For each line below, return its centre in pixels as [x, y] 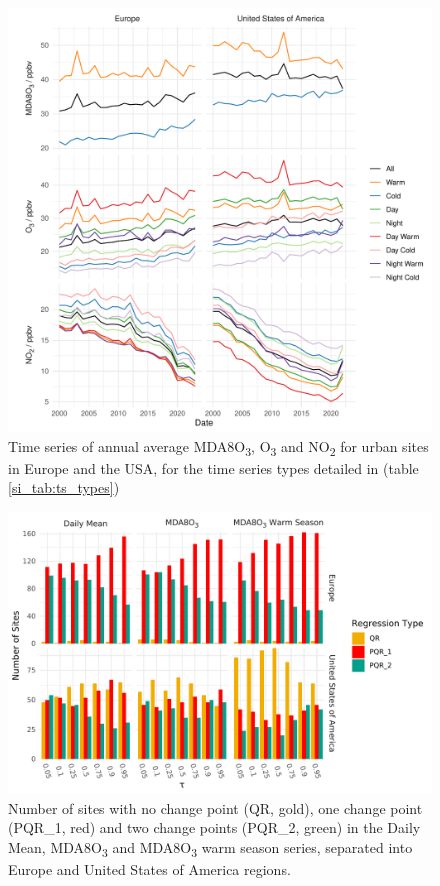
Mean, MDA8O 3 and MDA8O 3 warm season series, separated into [210, 848]
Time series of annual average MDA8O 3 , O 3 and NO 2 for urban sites [218, 447]
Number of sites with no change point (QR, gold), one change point [215, 807]
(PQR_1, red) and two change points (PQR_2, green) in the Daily [214, 827]
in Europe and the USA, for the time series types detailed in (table [213, 467]
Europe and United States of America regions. [149, 869]
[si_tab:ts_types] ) [64, 487]
